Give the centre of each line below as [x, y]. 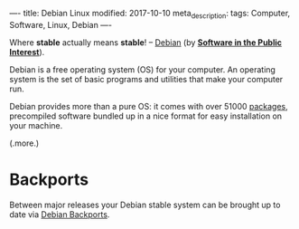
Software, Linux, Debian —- [61, 24]
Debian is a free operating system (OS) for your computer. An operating [142, 69]
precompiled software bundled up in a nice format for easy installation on [146, 116]
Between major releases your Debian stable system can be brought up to [145, 205]
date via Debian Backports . [60, 214]
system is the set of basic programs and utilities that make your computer [146, 79]
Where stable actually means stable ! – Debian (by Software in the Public [146, 42]
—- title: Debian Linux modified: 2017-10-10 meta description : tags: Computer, [150, 14]
